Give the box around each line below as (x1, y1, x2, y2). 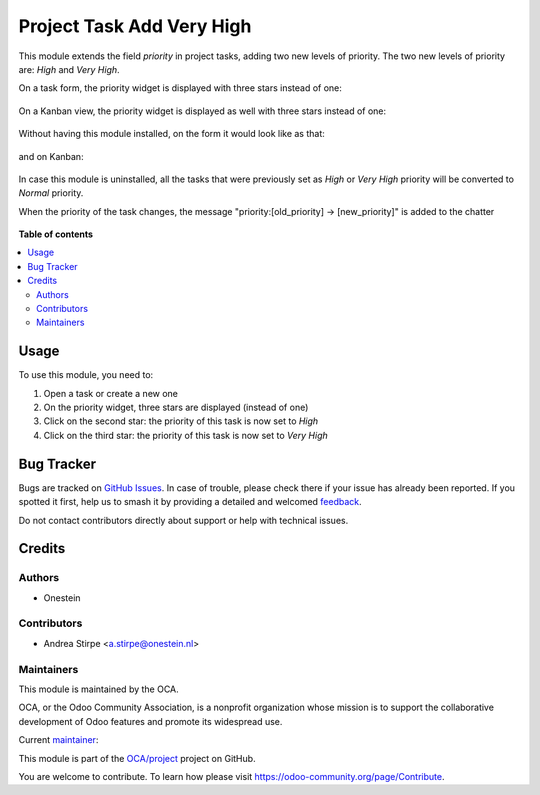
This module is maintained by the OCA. (18, 683, 179, 695)
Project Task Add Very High (18, 15, 252, 37)
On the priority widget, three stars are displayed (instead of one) (43, 401, 309, 414)
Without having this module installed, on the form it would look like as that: (18, 128, 325, 140)
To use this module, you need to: (18, 369, 154, 381)
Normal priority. (18, 187, 84, 199)
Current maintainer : (18, 734, 99, 746)
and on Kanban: (18, 150, 84, 162)
